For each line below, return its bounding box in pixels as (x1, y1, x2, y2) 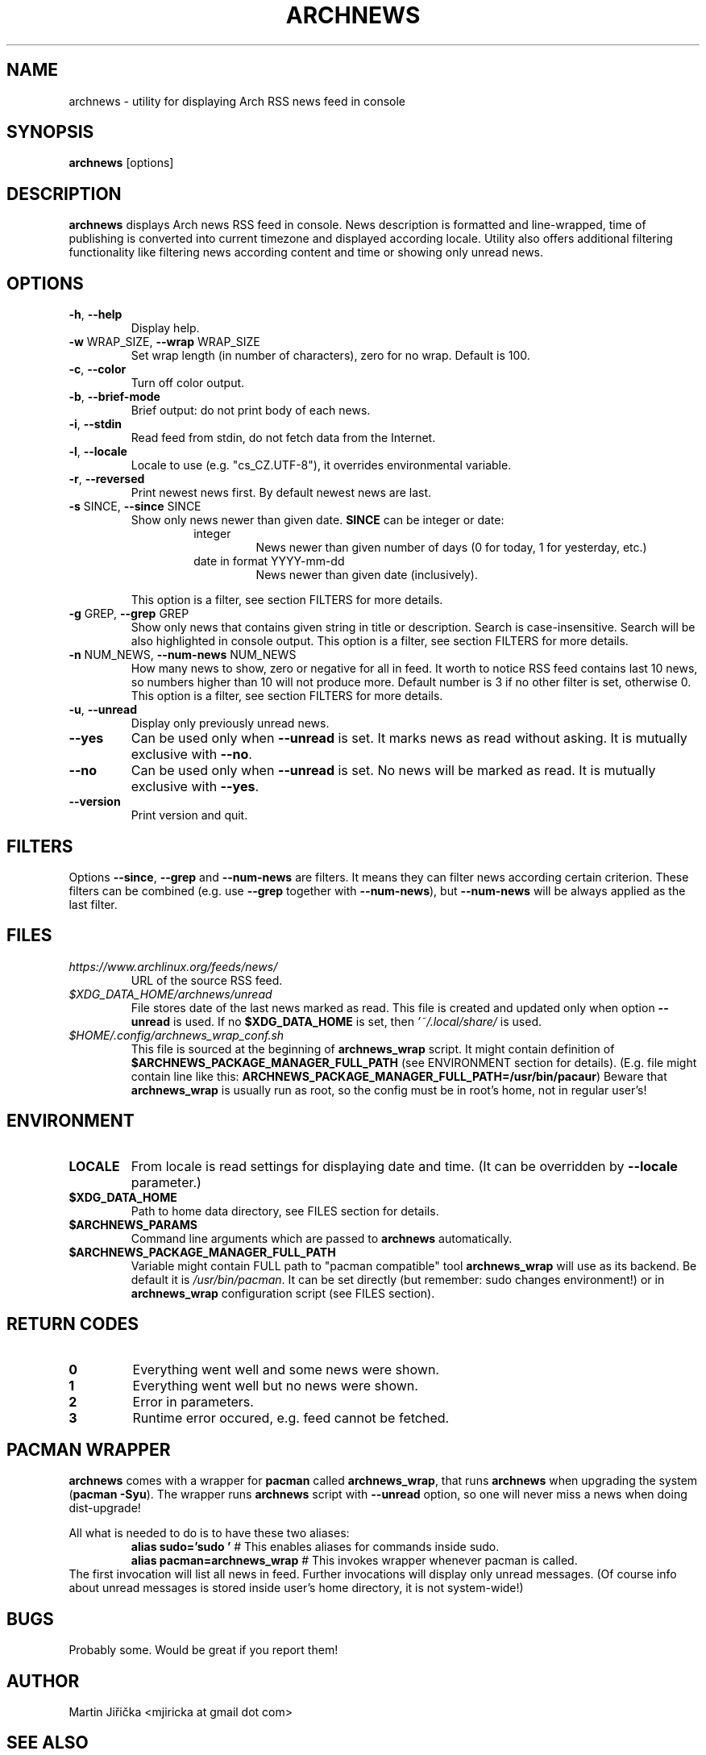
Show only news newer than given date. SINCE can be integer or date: (131, 513, 505, 527)
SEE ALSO (6, 1732, 89, 1753)
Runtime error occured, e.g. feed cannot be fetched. (132, 1409, 450, 1426)
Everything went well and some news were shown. (132, 1361, 439, 1378)
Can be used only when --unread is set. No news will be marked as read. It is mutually (131, 762, 656, 779)
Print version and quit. (131, 808, 248, 823)
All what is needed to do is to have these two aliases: (69, 1526, 350, 1540)
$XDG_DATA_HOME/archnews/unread (69, 986, 272, 1001)
